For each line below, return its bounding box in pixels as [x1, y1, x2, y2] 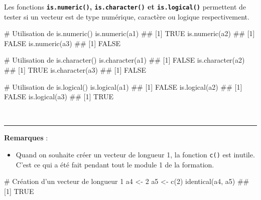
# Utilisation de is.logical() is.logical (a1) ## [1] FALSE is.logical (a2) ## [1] [4, 81, 242, 92]
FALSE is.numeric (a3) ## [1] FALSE [4, 38, 120, 48]
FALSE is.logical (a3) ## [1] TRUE [4, 91, 114, 102]
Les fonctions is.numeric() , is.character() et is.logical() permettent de [4, 2, 246, 12]
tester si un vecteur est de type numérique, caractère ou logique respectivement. [4, 11, 249, 22]
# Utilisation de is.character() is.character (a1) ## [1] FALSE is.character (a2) [4, 55, 245, 65]
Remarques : [4, 132, 48, 143]
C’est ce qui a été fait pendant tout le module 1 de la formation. [16, 159, 214, 169]
